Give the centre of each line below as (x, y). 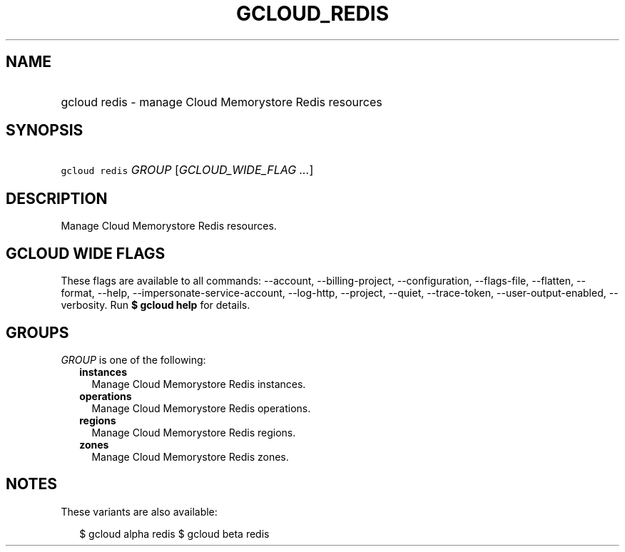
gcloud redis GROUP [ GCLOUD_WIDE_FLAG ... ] (187, 170)
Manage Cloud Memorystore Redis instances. (199, 384)
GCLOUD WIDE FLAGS (86, 253)
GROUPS (37, 332)
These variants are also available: (139, 511)
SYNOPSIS (45, 131)
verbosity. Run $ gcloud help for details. (156, 305)
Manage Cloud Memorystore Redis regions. (194, 432)
